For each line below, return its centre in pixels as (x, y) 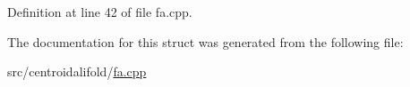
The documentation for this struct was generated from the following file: (205, 41)
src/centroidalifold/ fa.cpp (77, 71)
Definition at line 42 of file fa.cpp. (100, 12)
